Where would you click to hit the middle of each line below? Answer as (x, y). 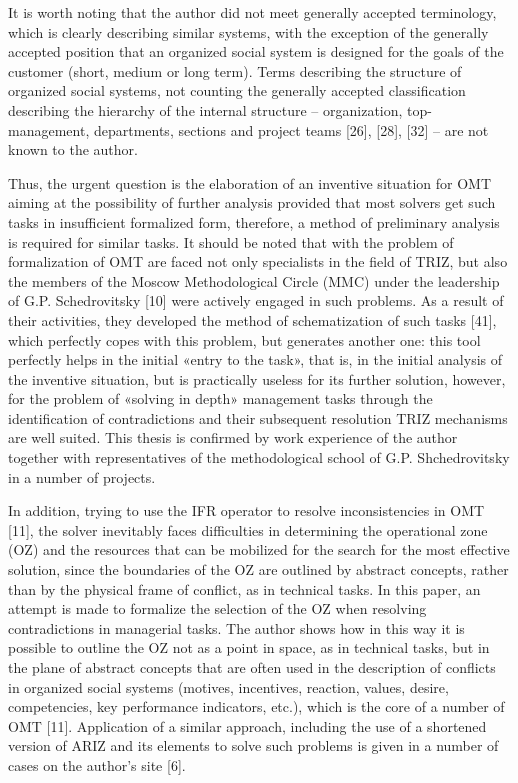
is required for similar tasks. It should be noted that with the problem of (231, 241)
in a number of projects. (82, 476)
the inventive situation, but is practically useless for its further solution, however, (257, 378)
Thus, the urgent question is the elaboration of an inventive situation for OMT (250, 182)
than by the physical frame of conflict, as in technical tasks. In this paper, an (244, 588)
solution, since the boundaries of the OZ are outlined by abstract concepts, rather (258, 569)
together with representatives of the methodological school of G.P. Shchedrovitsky (259, 457)
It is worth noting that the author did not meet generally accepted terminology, (252, 12)
